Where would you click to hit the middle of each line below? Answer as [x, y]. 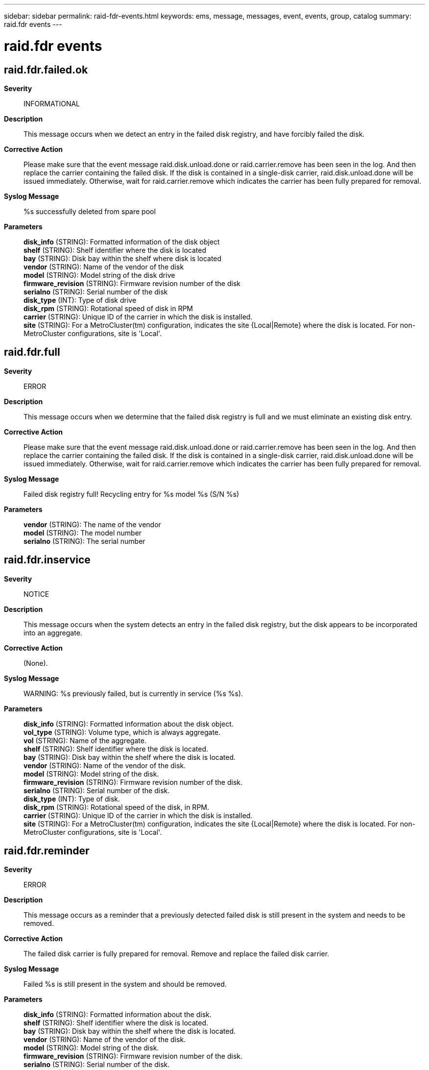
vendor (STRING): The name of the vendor [92, 524]
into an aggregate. [53, 632]
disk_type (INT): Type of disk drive [80, 300]
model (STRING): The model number [83, 533]
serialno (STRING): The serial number [84, 541]
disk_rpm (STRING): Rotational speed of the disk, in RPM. [116, 807]
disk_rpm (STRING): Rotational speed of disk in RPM [108, 308]
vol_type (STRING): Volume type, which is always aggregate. [122, 732]
